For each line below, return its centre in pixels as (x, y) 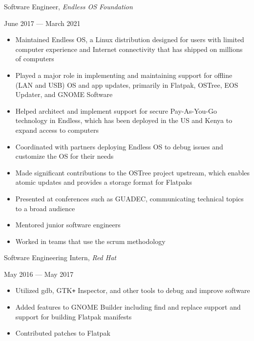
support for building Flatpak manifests (74, 316)
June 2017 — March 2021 (42, 23)
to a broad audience (45, 208)
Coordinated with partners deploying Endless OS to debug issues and (119, 146)
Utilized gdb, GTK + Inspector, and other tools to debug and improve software (133, 290)
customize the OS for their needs (64, 156)
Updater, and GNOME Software (64, 94)
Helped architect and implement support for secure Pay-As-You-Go (116, 110)
